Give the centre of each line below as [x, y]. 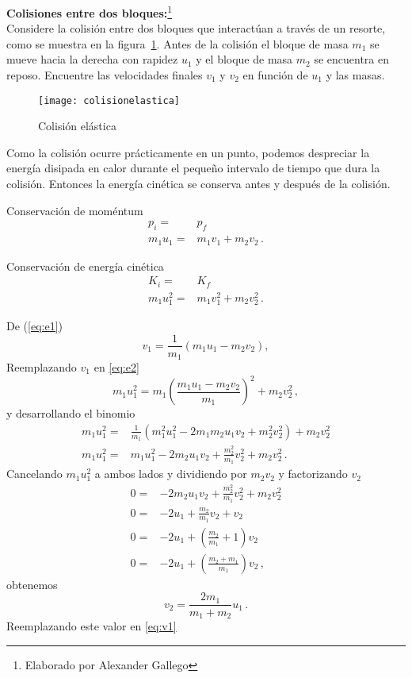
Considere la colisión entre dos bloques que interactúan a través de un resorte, [196, 28]
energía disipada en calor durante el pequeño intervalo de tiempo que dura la [193, 168]
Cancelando [34, 474]
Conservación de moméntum [75, 210]
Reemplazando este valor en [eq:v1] [92, 626]
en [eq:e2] [116, 367]
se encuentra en [352, 59]
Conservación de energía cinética [85, 266]
